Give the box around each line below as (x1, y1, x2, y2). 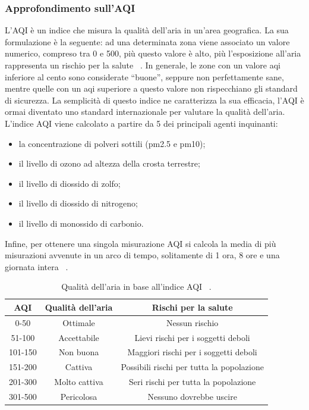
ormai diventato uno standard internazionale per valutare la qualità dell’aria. (5, 105, 285, 118)
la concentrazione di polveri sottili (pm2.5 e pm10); (18, 137, 206, 149)
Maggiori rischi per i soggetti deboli (127, 346, 257, 358)
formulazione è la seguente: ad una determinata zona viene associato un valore (5, 35, 290, 48)
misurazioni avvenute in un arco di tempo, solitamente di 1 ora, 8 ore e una (5, 249, 280, 261)
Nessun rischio (166, 316, 219, 328)
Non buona (58, 346, 99, 358)
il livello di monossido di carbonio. (18, 217, 144, 229)
